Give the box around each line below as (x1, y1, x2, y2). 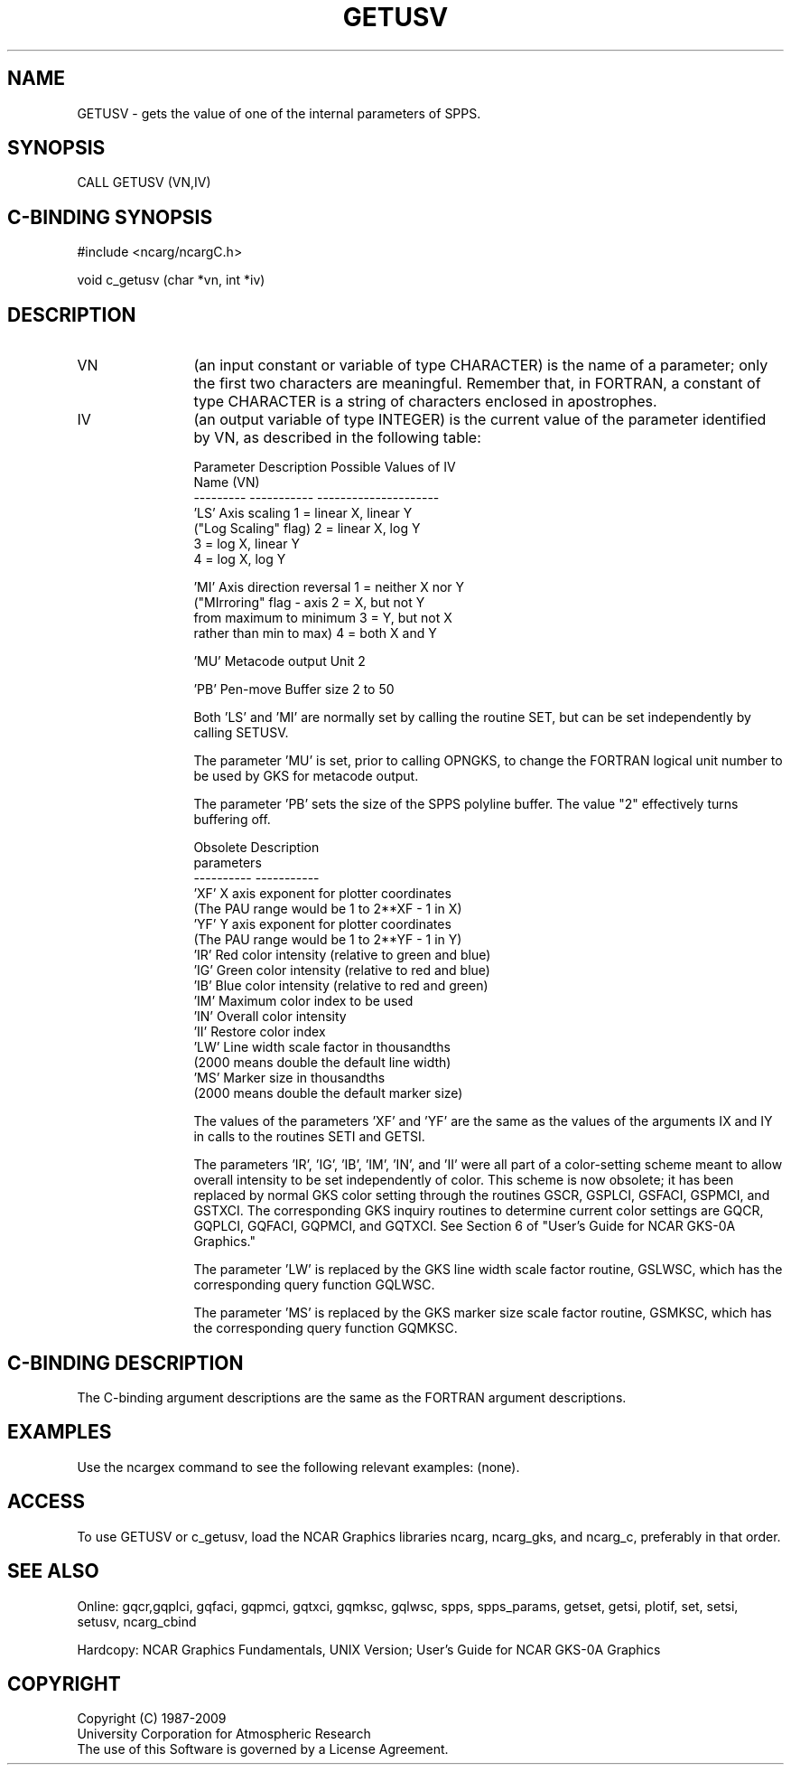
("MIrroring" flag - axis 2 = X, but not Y (193, 595, 425, 611)
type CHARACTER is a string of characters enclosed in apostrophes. (193, 392, 657, 411)
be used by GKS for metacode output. (193, 768, 419, 784)
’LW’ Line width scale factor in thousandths (193, 1039, 451, 1055)
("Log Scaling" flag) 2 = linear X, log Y (193, 520, 421, 537)
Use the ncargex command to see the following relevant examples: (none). (77, 1458, 520, 1475)
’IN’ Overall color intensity (193, 1008, 347, 1025)
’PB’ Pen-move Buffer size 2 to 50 (193, 681, 395, 698)
